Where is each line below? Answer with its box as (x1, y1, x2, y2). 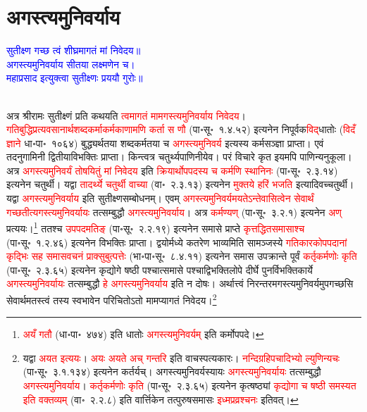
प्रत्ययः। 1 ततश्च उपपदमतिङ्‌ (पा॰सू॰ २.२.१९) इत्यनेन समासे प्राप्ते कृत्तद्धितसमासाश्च (6, 219, 305, 235)
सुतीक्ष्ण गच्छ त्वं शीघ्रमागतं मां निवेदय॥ (6, 43, 141, 58)
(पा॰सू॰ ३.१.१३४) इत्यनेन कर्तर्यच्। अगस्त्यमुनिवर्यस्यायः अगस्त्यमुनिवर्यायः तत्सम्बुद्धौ (23, 364, 321, 379)
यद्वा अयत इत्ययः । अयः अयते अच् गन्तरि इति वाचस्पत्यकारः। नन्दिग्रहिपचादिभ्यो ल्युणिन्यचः (23, 350, 340, 365)
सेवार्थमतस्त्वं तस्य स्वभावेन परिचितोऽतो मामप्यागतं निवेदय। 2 (6, 290, 217, 307)
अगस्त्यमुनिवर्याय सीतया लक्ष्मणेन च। (6, 56, 135, 71)
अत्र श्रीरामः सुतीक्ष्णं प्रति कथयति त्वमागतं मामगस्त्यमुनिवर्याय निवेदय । (6, 108, 247, 123)
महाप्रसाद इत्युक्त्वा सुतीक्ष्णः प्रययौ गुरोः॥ (6, 70, 143, 85)
